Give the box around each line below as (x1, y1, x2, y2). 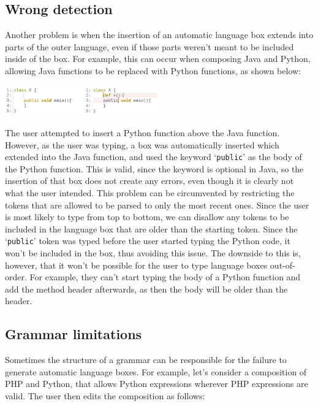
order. (5, 270, 27, 283)
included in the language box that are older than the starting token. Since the (5, 222, 298, 235)
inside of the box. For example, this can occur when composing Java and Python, (5, 52, 311, 65)
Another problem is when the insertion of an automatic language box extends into (5, 28, 314, 41)
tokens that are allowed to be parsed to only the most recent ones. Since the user (5, 198, 309, 211)
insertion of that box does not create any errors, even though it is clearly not (5, 174, 294, 187)
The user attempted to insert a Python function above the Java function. (5, 126, 280, 139)
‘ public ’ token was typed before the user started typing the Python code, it (5, 234, 290, 247)
